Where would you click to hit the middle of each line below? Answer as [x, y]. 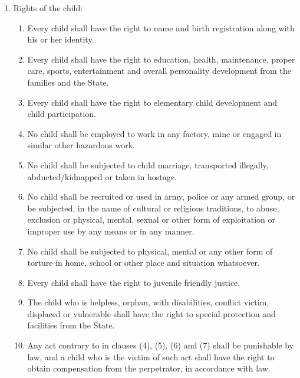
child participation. [62, 114]
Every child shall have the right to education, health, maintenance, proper [161, 59]
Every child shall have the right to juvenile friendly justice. [134, 282]
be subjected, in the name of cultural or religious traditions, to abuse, [153, 208]
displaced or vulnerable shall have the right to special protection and [151, 313]
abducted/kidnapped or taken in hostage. [102, 176]
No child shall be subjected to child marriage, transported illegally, [148, 164]
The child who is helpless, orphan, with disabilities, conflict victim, [148, 302]
